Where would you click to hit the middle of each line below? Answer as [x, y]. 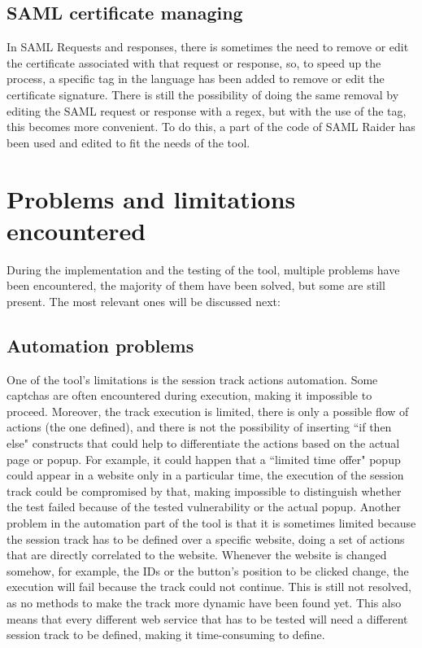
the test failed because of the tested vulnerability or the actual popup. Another [204, 507]
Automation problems [100, 345]
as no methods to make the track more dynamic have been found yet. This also [204, 602]
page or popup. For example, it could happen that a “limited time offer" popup [204, 459]
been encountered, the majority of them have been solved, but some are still [196, 285]
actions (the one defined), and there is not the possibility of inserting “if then [199, 427]
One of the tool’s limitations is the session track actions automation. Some [192, 379]
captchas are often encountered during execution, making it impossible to [189, 395]
